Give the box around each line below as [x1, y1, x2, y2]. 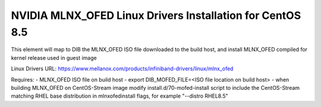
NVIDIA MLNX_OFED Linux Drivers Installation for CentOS [11, 9, 301, 22]
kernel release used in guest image [11, 54, 97, 61]
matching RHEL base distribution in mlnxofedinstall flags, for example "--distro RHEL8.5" [11, 92, 228, 100]
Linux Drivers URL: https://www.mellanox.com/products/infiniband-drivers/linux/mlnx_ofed [11, 65, 234, 72]
